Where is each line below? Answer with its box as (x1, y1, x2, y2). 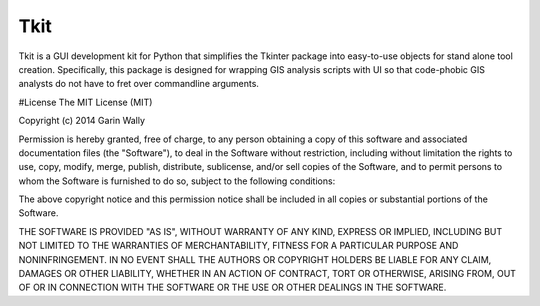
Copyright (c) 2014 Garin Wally (18, 115, 145, 127)
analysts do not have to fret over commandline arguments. (18, 78, 260, 90)
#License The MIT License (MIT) (18, 96, 153, 108)
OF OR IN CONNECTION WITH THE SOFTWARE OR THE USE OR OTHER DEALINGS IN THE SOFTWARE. (18, 281, 447, 294)
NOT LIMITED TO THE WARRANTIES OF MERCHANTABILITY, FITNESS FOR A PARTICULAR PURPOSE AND (18, 240, 459, 252)
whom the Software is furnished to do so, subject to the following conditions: (18, 175, 336, 187)
